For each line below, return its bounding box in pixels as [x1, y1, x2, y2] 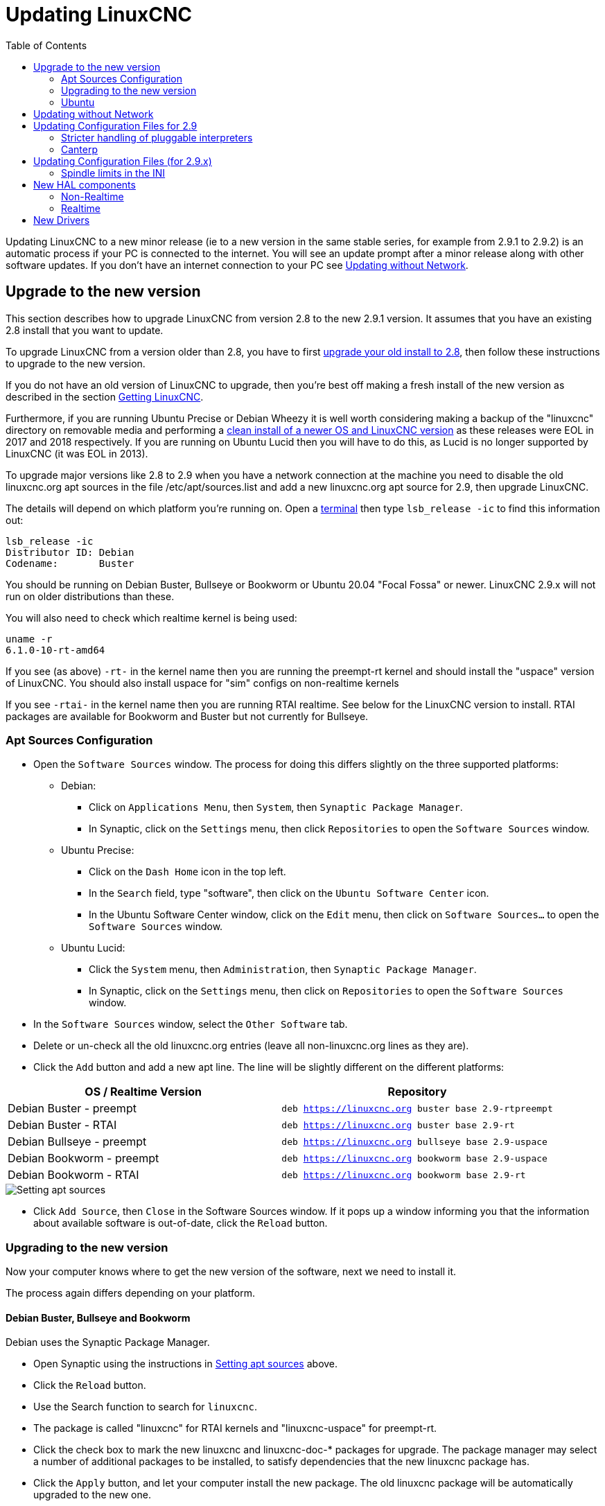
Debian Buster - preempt [8, 1101, 137, 1116]
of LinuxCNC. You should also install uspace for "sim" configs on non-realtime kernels [6, 676, 399, 689]
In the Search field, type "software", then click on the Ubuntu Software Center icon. [89, 887, 489, 900]
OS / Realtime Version [85, 1085, 202, 1099]
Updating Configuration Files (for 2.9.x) [33, 155, 212, 167]
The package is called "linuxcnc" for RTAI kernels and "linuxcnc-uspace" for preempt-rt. [33, 1422, 437, 1435]
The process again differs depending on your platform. [6, 1287, 255, 1299]
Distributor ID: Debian [6, 546, 134, 558]
